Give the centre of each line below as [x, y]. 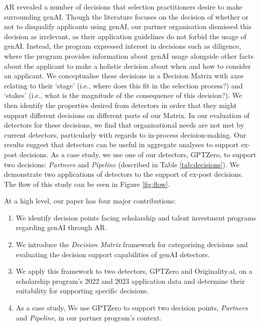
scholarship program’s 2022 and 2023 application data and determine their [130, 281]
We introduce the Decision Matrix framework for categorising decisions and [132, 244]
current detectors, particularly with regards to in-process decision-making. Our [125, 134]
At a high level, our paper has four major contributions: [90, 201]
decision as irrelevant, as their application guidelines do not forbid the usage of [125, 36]
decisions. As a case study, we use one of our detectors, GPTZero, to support [138, 154]
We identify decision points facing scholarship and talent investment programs [136, 217]
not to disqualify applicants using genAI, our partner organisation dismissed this [128, 26]
